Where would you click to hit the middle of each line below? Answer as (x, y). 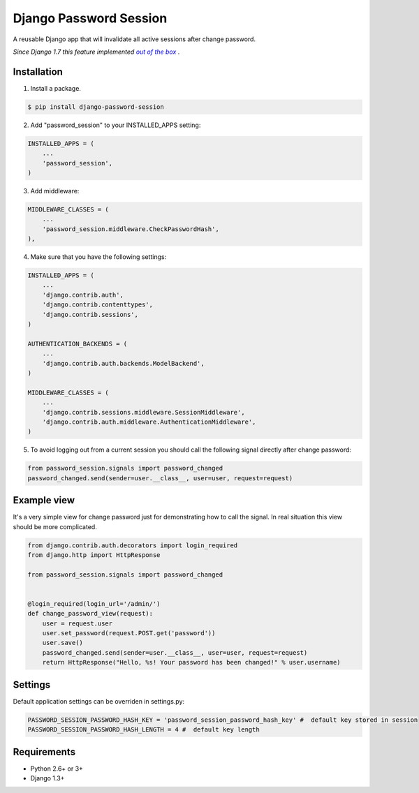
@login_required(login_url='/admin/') (94, 603)
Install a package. (56, 88)
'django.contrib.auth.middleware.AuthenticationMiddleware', (149, 422)
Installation (38, 72)
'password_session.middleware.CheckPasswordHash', (131, 229)
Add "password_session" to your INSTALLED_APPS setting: (116, 125)
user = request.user (78, 623)
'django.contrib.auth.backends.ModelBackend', (124, 363)
